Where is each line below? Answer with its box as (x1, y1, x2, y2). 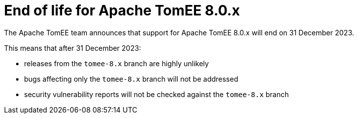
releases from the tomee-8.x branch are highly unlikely (24, 59, 209, 68)
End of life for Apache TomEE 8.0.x (4, 2, 240, 19)
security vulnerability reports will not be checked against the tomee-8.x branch (24, 90, 289, 99)
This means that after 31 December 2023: (4, 43, 141, 52)
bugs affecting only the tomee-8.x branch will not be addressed (24, 74, 238, 83)
